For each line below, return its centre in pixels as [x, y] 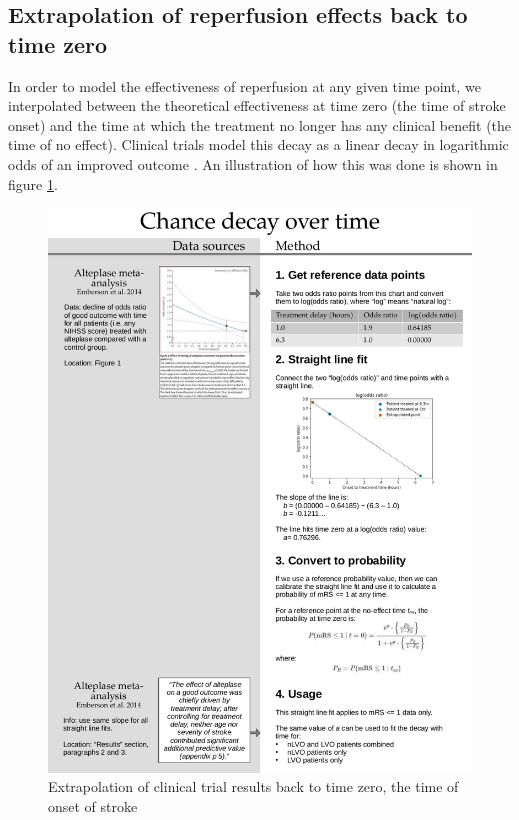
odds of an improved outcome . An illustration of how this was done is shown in [253, 163]
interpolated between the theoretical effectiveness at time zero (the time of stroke [257, 105]
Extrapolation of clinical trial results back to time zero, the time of [253, 786]
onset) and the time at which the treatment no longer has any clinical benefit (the [260, 124]
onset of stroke [93, 805]
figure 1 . [33, 183]
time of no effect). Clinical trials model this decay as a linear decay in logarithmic [258, 144]
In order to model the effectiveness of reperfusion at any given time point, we [244, 85]
